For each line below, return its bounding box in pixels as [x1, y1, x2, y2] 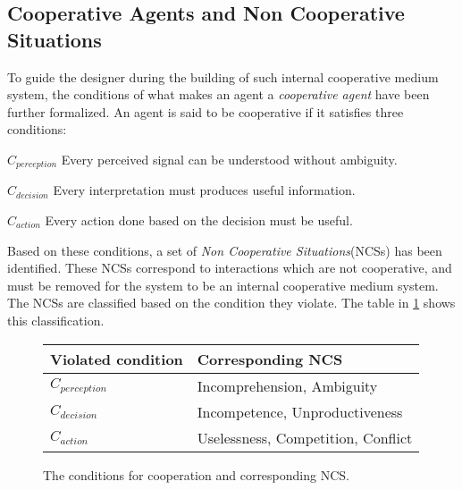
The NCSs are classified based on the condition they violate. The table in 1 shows [7, 293, 456, 312]
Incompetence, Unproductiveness [197, 401, 403, 422]
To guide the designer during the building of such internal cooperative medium [7, 67, 439, 86]
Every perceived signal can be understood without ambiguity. [61, 149, 398, 168]
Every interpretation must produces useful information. [53, 181, 356, 199]
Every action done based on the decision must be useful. [45, 211, 353, 230]
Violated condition [50, 348, 183, 369]
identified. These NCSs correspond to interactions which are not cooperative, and [7, 258, 452, 277]
